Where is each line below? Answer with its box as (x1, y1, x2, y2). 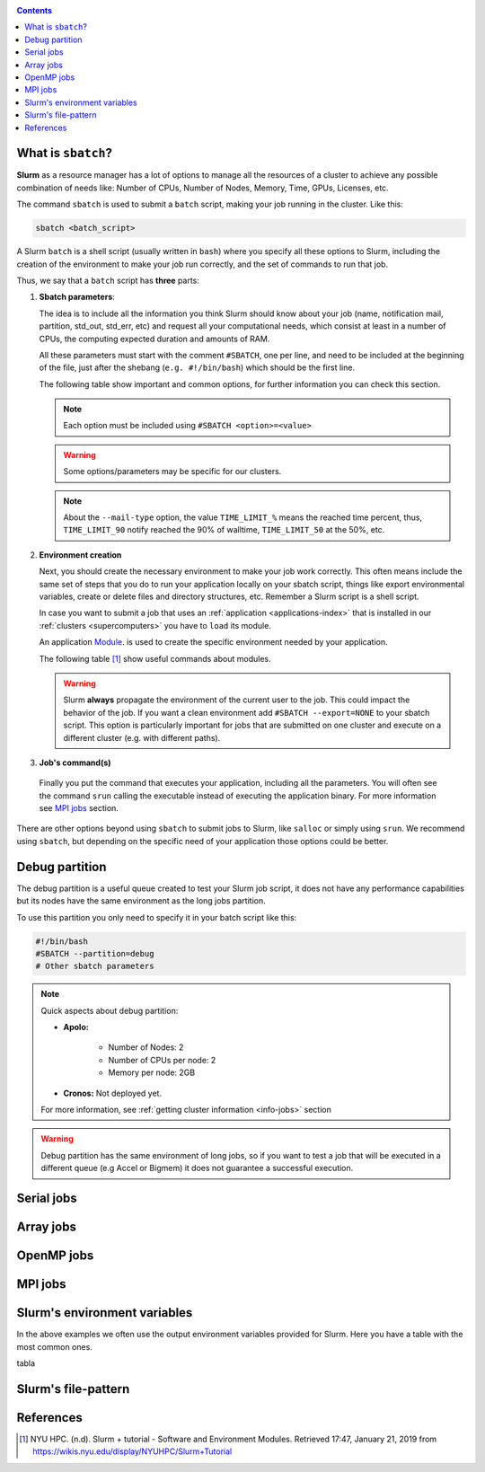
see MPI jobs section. (39, 803, 119, 814)
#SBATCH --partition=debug (35, 948, 154, 958)
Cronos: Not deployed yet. (63, 1088, 162, 1098)
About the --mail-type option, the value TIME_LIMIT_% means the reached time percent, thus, (63, 512, 422, 523)
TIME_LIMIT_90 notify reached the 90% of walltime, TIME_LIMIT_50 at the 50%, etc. (63, 524, 385, 535)
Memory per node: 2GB (108, 1067, 196, 1078)
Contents (16, 5, 53, 15)
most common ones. (16, 1341, 93, 1352)
